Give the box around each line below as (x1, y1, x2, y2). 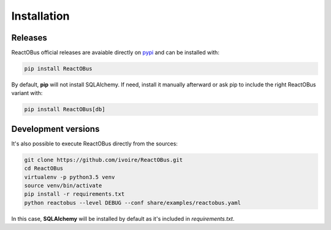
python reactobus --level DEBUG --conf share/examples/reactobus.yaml (24, 199, 242, 206)
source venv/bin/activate (24, 182, 102, 190)
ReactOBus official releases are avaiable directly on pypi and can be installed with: (11, 49, 220, 56)
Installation (11, 9, 70, 23)
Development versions (11, 123, 100, 134)
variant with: (11, 90, 43, 97)
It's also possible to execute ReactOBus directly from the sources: (11, 140, 178, 147)
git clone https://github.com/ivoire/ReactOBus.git (24, 156, 183, 163)
